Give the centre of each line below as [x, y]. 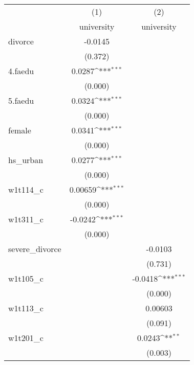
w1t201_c [26, 338]
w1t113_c [26, 308]
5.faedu [21, 100]
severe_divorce [35, 249]
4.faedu [21, 71]
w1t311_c [26, 219]
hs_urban [26, 160]
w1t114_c [26, 189]
